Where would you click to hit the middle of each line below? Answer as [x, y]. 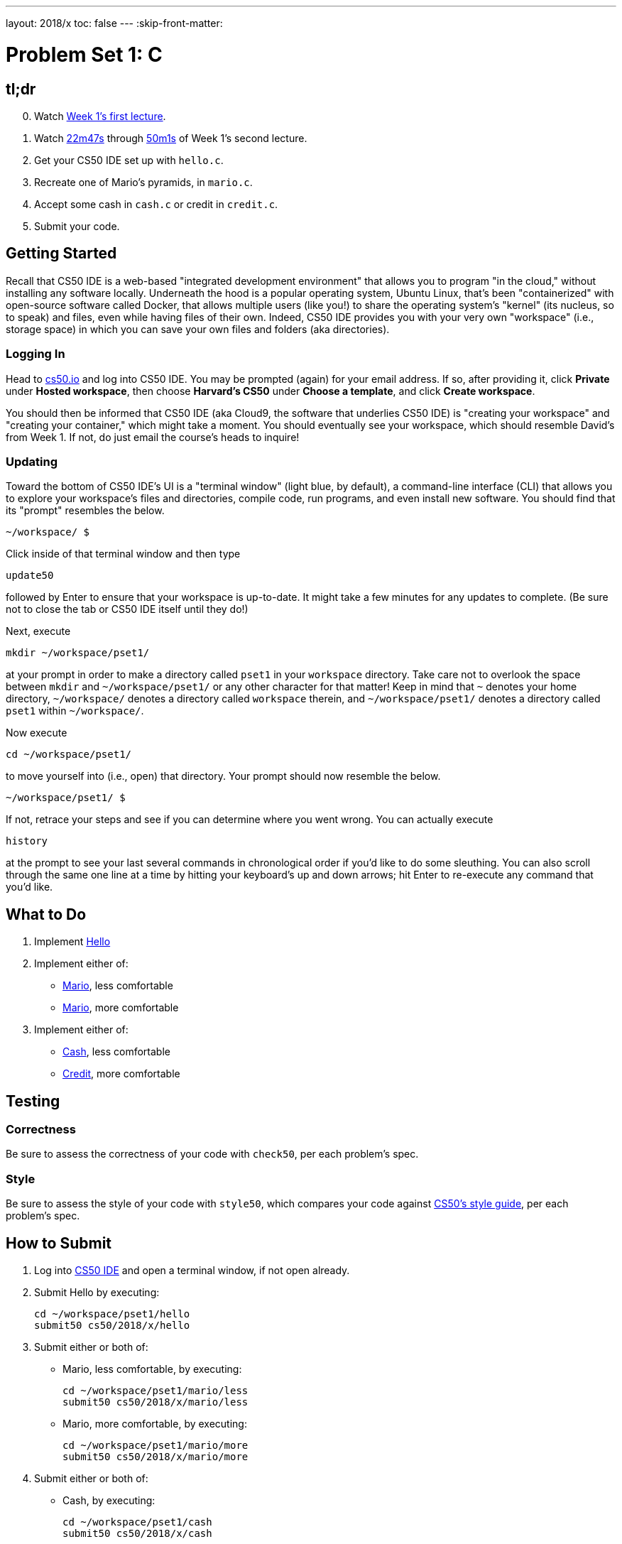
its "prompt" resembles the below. [85, 511]
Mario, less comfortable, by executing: [152, 1369]
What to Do [46, 914]
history [27, 841]
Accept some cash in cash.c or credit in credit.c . [156, 204]
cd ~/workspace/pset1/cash [137, 1522]
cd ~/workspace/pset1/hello [112, 1314]
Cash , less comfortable [116, 1052]
